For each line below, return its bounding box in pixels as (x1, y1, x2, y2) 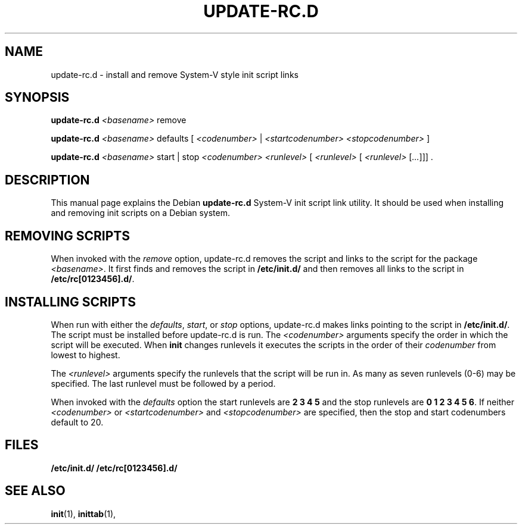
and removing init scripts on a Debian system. (51, 208, 231, 218)
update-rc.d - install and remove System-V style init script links (51, 69, 299, 80)
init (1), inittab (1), (51, 508, 116, 519)
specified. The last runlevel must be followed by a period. (51, 378, 276, 389)
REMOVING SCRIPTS (5, 228, 130, 243)
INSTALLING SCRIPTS (5, 294, 136, 309)
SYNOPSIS (5, 90, 70, 105)
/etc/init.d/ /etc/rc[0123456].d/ (51, 462, 178, 473)
